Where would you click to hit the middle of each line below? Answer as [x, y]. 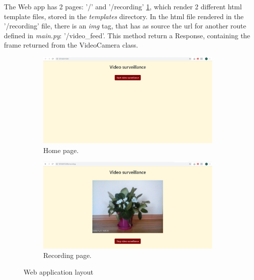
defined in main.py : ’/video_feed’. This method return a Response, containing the [127, 35]
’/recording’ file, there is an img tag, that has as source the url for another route [125, 26]
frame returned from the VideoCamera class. [71, 45]
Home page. [61, 150]
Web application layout [58, 272]
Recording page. [68, 255]
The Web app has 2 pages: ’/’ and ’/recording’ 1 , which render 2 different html [123, 6]
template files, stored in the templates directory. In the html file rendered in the [124, 16]
